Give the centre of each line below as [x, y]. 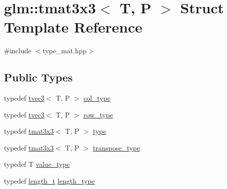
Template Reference [73, 27]
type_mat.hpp [65, 51]
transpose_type [116, 147]
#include [18, 51]
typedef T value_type [37, 164]
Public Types [38, 77]
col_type [97, 98]
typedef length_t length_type [50, 181]
